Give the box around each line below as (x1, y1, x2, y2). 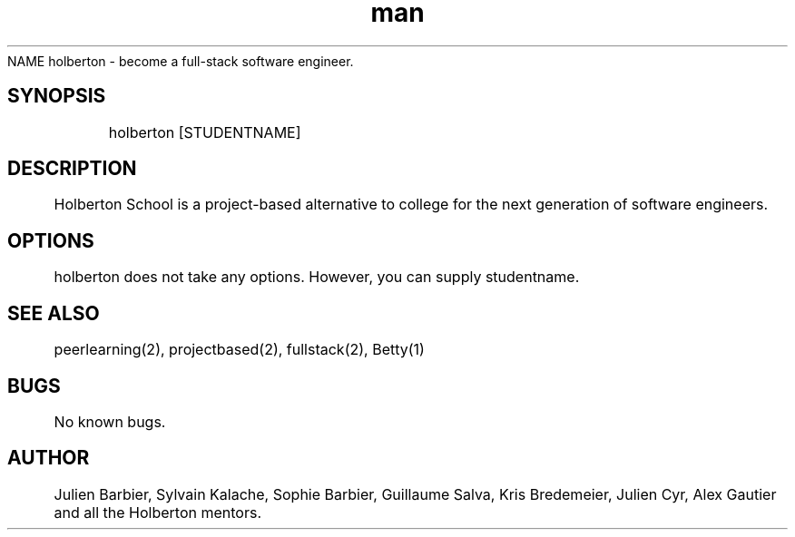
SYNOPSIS (7, 84, 106, 108)
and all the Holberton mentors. (54, 503, 262, 522)
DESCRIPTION (7, 157, 137, 181)
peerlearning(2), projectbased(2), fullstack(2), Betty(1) (54, 340, 425, 359)
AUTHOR (7, 446, 90, 470)
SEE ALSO (7, 301, 100, 325)
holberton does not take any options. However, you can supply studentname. (54, 268, 580, 287)
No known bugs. (54, 412, 166, 431)
